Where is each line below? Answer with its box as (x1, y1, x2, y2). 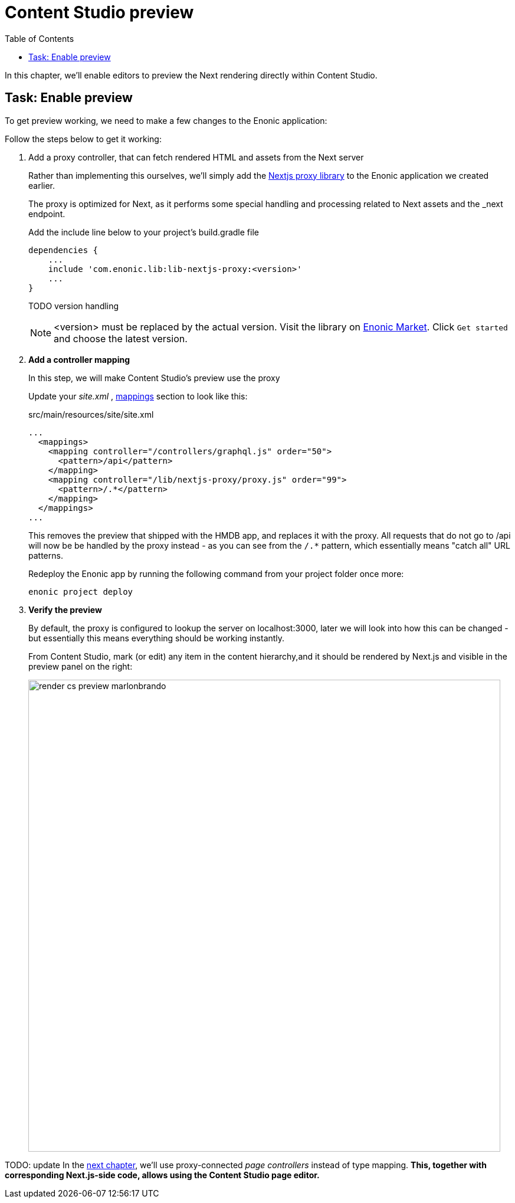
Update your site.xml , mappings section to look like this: (28, 391, 248, 401)
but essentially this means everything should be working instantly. (28, 632, 285, 643)
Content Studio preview (5, 2, 194, 22)
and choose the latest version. (54, 332, 188, 345)
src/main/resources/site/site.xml (28, 409, 154, 419)
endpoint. (28, 208, 65, 219)
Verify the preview (28, 604, 102, 615)
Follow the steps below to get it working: (5, 133, 162, 144)
